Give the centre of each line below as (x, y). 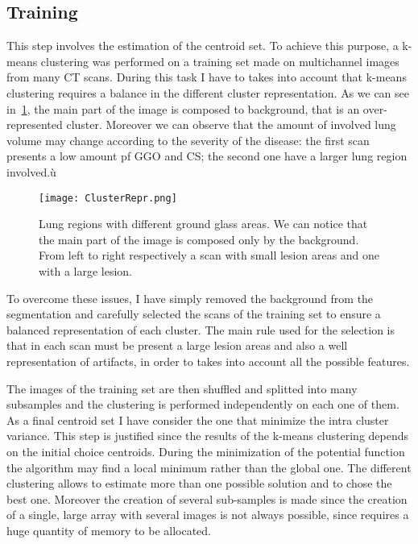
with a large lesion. (86, 270)
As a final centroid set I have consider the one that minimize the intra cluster (198, 419)
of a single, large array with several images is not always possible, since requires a (208, 515)
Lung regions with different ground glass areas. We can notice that (203, 224)
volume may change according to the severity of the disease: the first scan (188, 140)
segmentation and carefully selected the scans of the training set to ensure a (194, 314)
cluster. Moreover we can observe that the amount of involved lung (231, 125)
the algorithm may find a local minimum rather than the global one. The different (209, 467)
